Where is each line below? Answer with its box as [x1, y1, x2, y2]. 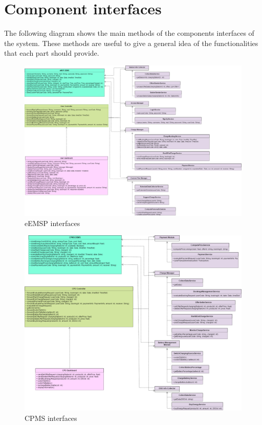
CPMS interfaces [25, 412, 77, 423]
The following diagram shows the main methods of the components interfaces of [4, 28, 254, 38]
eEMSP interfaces [25, 217, 80, 228]
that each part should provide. [4, 48, 99, 58]
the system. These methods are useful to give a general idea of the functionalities [4, 37, 258, 48]
